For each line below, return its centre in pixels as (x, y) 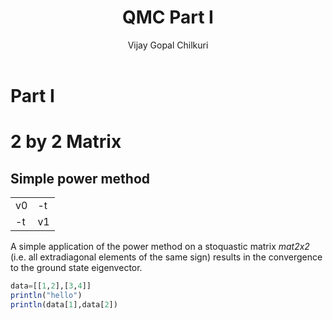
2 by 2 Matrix (66, 142)
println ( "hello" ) (46, 295)
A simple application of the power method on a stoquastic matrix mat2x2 (160, 246)
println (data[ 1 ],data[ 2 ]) (64, 304)
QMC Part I (168, 17)
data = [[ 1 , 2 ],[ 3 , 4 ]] (51, 286)
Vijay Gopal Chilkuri (168, 45)
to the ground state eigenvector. (76, 267)
